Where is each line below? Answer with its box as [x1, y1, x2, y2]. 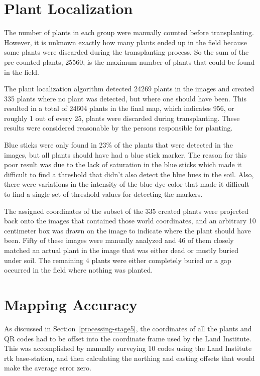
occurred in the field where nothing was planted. [4, 265, 153, 275]
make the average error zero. [4, 362, 91, 373]
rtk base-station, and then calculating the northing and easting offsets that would [4, 352, 255, 363]
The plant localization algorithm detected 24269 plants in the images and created [4, 83, 254, 94]
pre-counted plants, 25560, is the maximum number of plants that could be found [4, 56, 255, 67]
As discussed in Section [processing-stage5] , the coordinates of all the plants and [4, 323, 252, 333]
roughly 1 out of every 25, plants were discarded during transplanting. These [4, 112, 240, 123]
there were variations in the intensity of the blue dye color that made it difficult [4, 179, 249, 189]
